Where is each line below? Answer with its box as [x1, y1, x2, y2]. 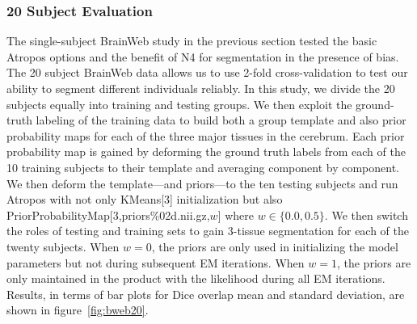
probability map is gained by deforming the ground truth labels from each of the [6, 143, 406, 160]
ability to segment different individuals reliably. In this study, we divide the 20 [6, 80, 395, 96]
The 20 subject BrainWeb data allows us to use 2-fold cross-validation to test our [6, 64, 408, 81]
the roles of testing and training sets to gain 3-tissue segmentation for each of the [6, 222, 410, 239]
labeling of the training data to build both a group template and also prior [36, 112, 406, 128]
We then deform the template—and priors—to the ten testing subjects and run [6, 175, 398, 191]
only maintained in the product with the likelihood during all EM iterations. [6, 270, 385, 287]
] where [217, 206, 254, 223]
